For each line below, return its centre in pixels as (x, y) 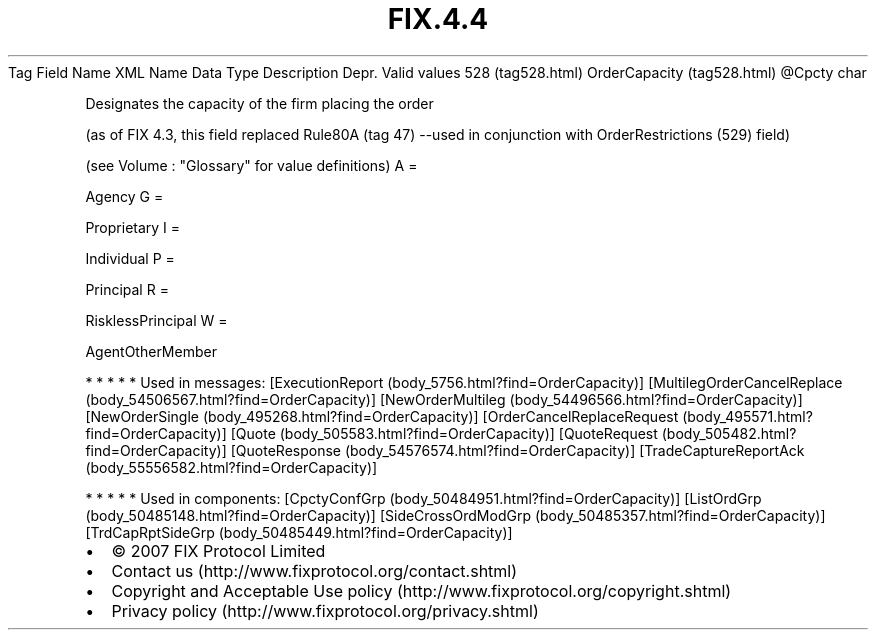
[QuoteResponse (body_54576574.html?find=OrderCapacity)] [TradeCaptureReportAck (517, 450)
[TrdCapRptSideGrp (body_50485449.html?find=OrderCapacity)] (299, 532)
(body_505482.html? (729, 433)
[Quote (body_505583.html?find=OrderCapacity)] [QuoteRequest (444, 433)
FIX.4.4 (438, 19)
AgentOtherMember (151, 351)
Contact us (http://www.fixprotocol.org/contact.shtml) (314, 570)
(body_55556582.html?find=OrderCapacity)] (231, 467)
